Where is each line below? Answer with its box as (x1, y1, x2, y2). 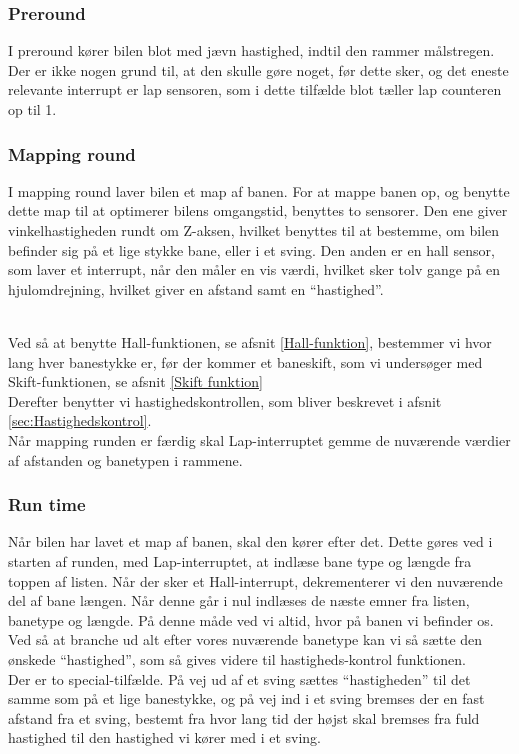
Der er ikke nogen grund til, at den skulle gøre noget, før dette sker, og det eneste (8, 59, 509, 80)
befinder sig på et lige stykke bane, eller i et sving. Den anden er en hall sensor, (8, 239, 495, 260)
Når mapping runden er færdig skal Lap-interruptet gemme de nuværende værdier (8, 429, 511, 450)
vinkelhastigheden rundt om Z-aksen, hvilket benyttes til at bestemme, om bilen (8, 220, 500, 240)
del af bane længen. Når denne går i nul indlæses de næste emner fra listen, (8, 590, 470, 611)
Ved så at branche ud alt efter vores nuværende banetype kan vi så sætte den (8, 629, 483, 650)
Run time (8, 492, 86, 517)
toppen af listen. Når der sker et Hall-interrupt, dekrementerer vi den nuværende (8, 570, 503, 591)
